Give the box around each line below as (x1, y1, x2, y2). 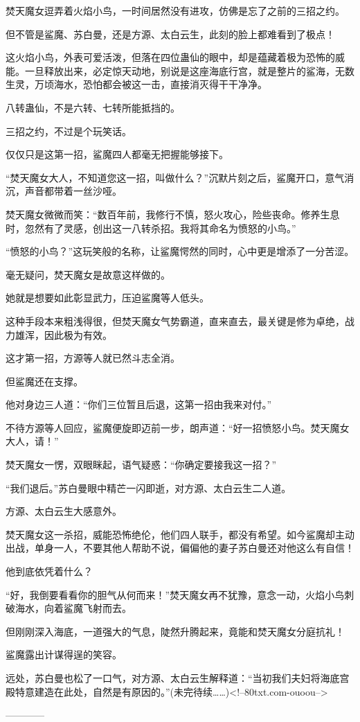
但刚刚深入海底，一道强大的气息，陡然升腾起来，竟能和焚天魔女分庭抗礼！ (6, 624, 345, 638)
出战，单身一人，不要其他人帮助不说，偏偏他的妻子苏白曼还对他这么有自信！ (6, 540, 354, 555)
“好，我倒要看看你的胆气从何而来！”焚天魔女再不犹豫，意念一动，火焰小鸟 (6, 587, 345, 601)
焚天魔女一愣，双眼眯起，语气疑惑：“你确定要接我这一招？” (6, 457, 277, 472)
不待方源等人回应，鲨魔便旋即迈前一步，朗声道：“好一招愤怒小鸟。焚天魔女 (6, 420, 350, 434)
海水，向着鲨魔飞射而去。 (15, 601, 132, 615)
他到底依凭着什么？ (6, 564, 93, 579)
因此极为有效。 (44, 327, 112, 342)
